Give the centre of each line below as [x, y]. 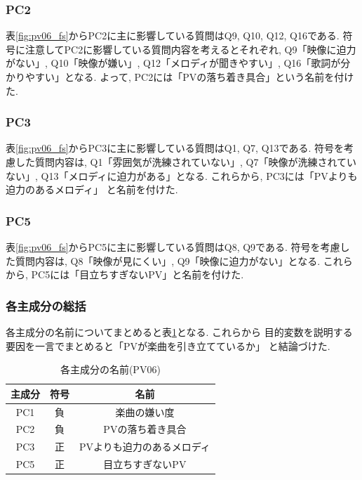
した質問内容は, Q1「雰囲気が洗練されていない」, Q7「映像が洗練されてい [186, 162]
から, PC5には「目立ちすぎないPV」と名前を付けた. [125, 274]
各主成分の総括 [46, 305]
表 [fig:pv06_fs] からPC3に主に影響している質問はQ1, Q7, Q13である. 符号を [175, 148]
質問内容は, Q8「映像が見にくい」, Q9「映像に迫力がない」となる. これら [184, 260]
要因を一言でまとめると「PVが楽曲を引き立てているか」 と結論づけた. [168, 345]
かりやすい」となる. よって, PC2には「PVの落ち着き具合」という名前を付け [180, 77]
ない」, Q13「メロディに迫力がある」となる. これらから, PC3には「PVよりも [182, 175]
